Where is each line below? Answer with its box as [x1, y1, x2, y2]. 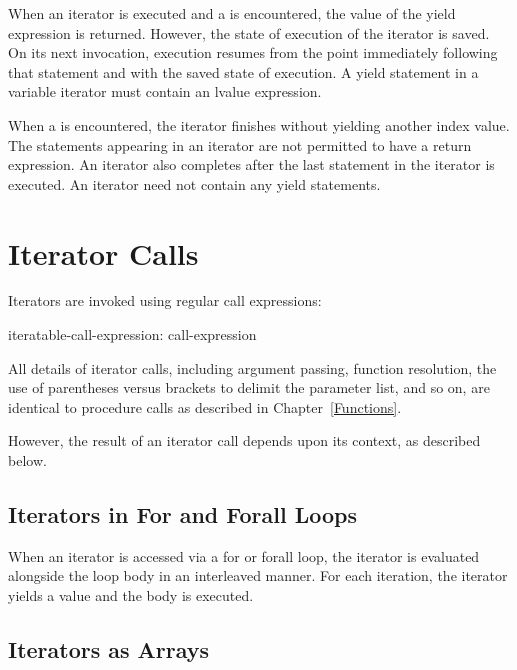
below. [8, 450, 47, 471]
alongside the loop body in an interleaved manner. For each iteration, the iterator [8, 565, 508, 586]
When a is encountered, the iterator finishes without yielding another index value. [8, 114, 510, 135]
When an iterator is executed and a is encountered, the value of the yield [8, 3, 456, 23]
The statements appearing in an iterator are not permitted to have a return [8, 134, 472, 155]
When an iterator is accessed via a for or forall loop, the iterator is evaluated [8, 545, 480, 566]
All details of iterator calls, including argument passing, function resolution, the [8, 357, 497, 378]
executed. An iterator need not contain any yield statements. [8, 173, 381, 194]
